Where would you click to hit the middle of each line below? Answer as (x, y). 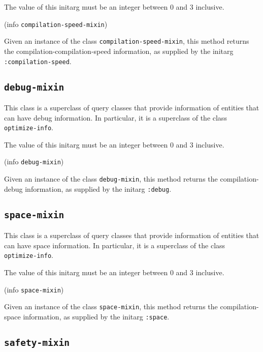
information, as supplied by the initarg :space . (96, 316)
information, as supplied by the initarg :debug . (98, 188)
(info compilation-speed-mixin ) (56, 24)
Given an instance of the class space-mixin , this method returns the (111, 306)
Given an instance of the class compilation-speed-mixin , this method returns (127, 41)
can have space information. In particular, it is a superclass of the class (115, 245)
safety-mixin (37, 342)
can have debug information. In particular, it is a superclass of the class (116, 117)
